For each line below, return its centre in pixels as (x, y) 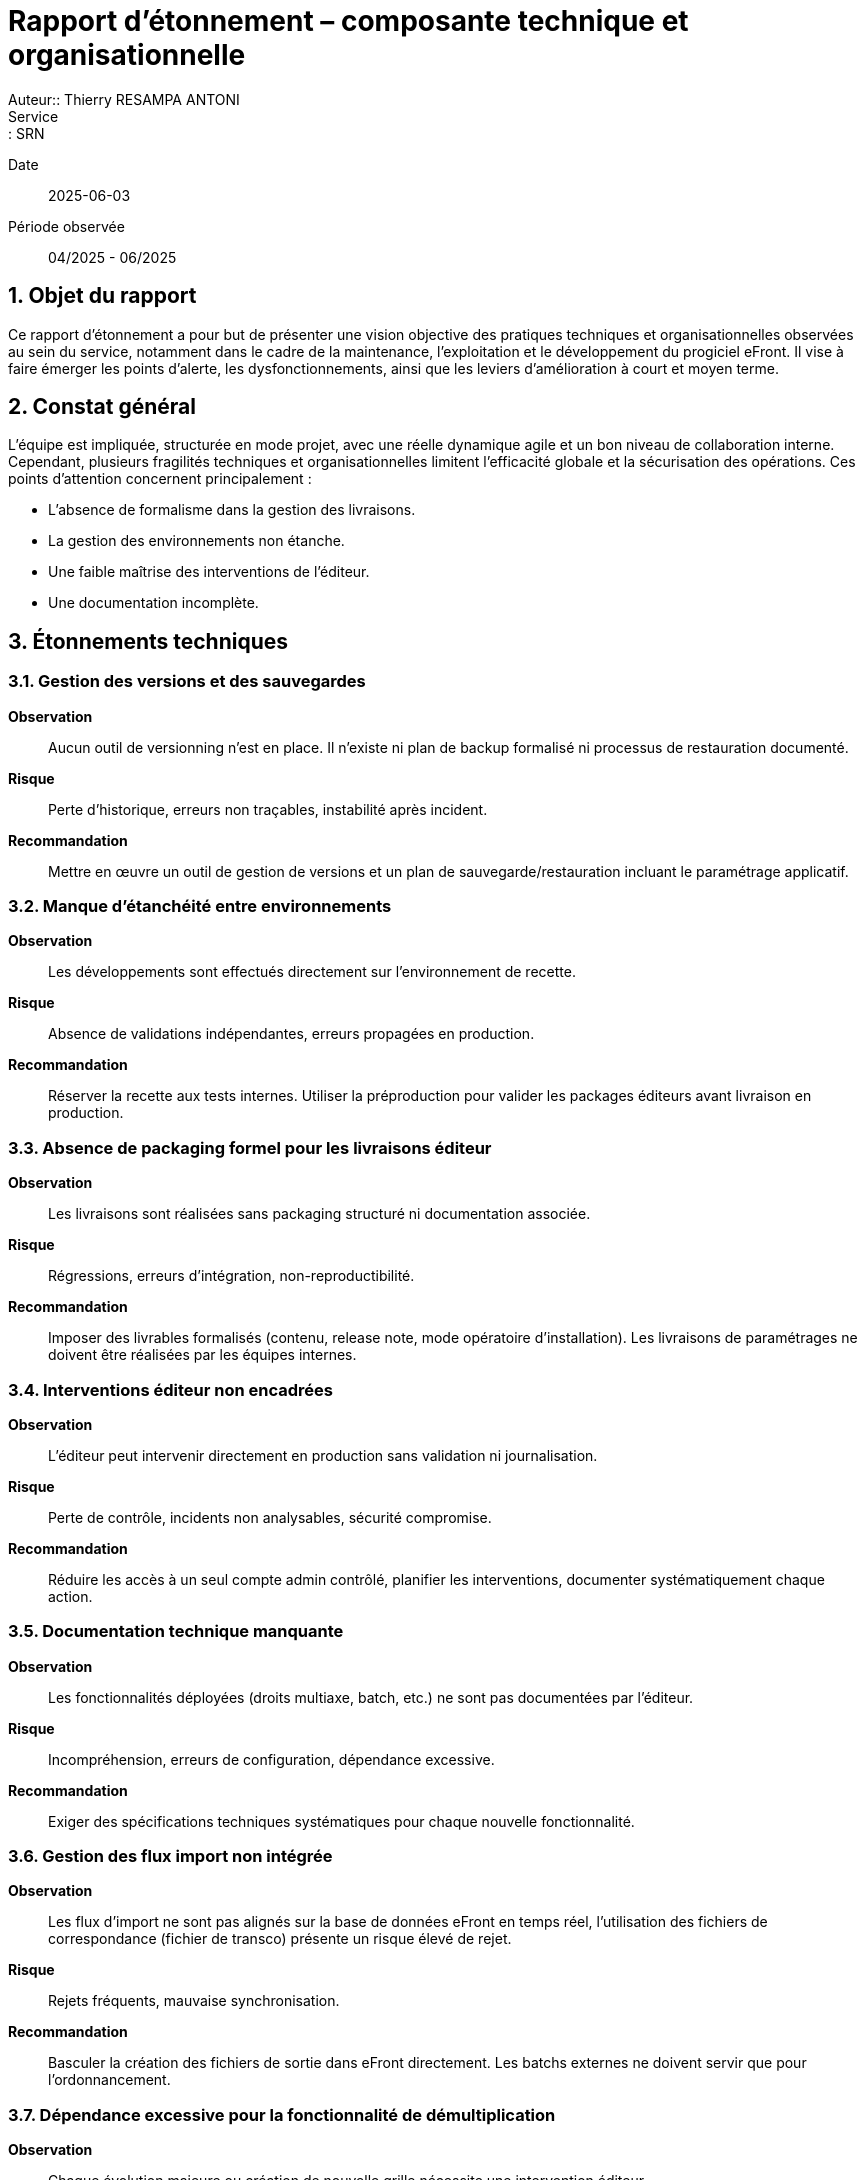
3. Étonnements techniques (148, 641)
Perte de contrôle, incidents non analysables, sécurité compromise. (270, 1517)
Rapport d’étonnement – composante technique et (348, 21)
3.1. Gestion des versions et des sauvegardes (187, 681)
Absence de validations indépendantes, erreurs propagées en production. (291, 1034)
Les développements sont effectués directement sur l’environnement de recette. (312, 972)
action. (70, 1596)
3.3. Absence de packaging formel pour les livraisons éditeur (250, 1147)
